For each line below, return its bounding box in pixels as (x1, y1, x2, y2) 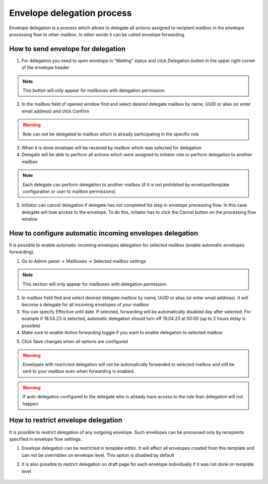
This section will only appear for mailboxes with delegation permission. (22, 281, 168, 287)
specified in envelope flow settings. (9, 436, 82, 442)
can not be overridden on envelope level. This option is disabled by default (21, 452, 175, 458)
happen (22, 401, 38, 407)
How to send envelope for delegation (9, 45, 126, 53)
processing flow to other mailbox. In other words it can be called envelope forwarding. (9, 31, 186, 37)
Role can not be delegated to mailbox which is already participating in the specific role (22, 131, 199, 137)
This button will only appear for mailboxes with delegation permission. (22, 87, 166, 94)
